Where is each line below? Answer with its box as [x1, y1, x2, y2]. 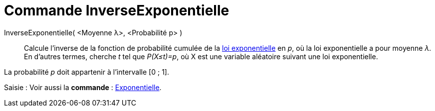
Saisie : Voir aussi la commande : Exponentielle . [4, 83, 162, 92]
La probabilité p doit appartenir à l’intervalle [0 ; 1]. [4, 67, 169, 76]
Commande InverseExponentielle [4, 2, 229, 19]
